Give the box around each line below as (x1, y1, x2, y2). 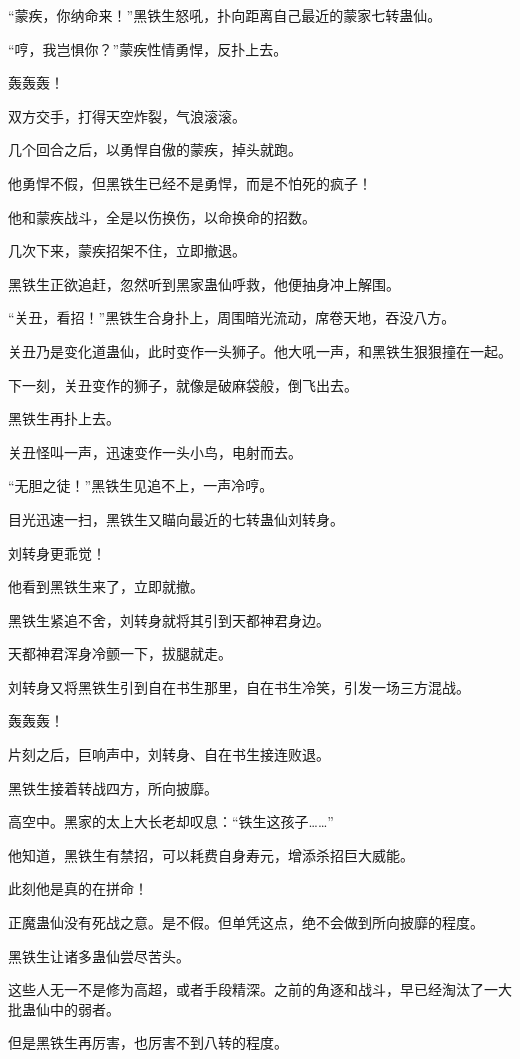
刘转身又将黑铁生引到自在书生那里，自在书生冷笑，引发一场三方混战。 (8, 676, 470, 697)
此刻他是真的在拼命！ (8, 878, 148, 899)
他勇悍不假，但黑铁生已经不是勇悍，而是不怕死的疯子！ (8, 172, 372, 193)
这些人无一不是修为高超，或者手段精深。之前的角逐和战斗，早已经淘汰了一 (8, 979, 498, 1000)
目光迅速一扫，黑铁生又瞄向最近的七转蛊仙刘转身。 (8, 508, 344, 529)
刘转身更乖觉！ (8, 542, 106, 563)
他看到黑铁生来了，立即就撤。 (8, 576, 204, 597)
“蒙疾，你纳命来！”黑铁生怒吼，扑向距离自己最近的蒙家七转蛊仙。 (8, 5, 442, 25)
